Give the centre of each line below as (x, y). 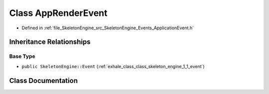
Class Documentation (44, 80)
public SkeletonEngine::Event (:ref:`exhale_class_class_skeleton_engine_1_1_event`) (113, 66)
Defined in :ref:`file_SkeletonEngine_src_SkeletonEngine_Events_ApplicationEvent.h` (108, 28)
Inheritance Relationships (50, 42)
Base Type (22, 56)
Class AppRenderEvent (58, 13)
